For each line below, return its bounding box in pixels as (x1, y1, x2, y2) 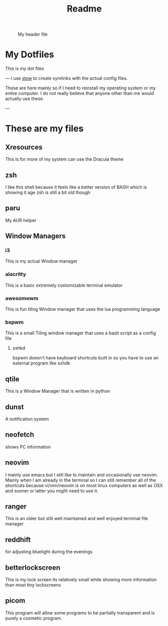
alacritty (5, 271, 27, 278)
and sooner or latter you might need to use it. (5, 487, 99, 493)
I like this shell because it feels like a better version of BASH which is (5, 184, 147, 190)
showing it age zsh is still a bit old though (5, 189, 91, 195)
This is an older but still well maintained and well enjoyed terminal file (5, 516, 148, 522)
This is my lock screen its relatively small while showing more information (5, 577, 157, 583)
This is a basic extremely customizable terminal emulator (5, 282, 123, 288)
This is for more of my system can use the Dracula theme (5, 156, 124, 162)
